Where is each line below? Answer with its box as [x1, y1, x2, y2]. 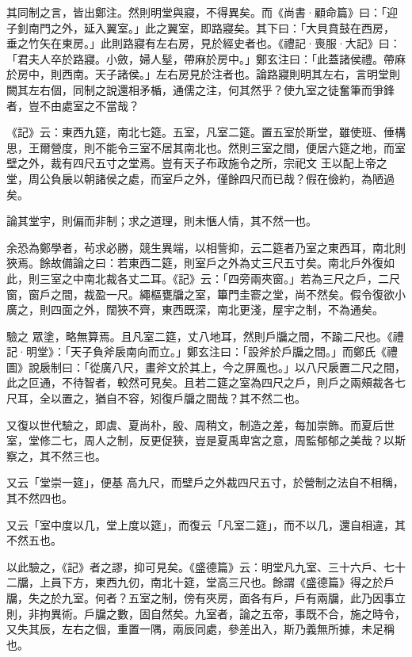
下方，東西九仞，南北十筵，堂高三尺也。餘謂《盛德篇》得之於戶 [61, 574, 395, 590]
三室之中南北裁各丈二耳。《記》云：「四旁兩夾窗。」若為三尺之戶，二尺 [39, 269, 400, 286]
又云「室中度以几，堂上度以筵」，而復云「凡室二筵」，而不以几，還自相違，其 [6, 516, 406, 533]
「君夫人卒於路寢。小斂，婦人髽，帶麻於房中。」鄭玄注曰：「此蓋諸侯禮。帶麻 [6, 50, 406, 67]
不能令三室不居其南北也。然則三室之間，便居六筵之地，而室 [94, 139, 406, 155]
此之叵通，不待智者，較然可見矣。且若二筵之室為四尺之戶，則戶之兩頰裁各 [6, 374, 395, 391]
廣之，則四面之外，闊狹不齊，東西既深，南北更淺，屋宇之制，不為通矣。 [6, 301, 383, 318]
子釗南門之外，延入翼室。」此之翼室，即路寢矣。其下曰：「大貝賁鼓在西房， [6, 19, 395, 36]
